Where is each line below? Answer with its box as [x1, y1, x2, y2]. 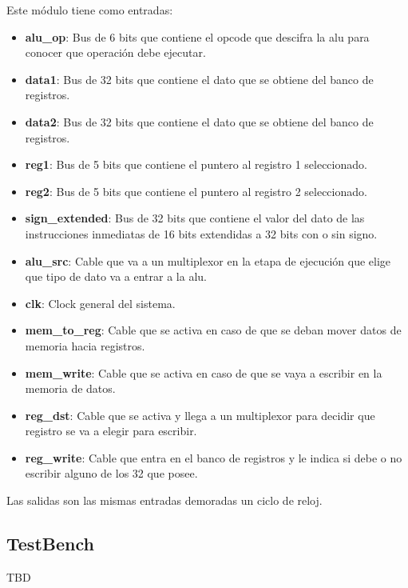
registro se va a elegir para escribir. [25, 422, 197, 439]
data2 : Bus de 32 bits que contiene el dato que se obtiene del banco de [25, 113, 374, 130]
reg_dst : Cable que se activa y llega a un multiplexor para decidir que [25, 406, 375, 423]
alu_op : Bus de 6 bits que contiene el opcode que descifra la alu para [25, 28, 370, 45]
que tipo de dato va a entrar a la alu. [25, 268, 207, 285]
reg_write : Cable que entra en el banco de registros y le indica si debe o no [25, 449, 402, 466]
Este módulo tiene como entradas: [6, 2, 173, 18]
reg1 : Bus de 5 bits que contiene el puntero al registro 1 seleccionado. [25, 156, 367, 173]
